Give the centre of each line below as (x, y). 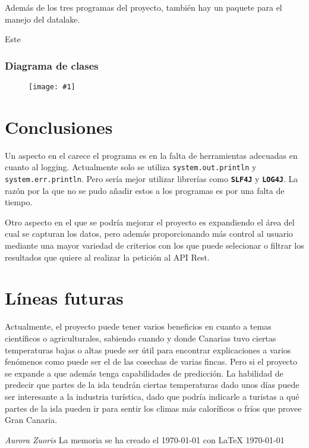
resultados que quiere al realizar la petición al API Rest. (107, 257)
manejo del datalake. (42, 19)
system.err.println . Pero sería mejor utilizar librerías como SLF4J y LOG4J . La (152, 179)
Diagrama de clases (52, 65)
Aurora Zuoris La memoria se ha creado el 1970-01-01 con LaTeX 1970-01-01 (145, 439)
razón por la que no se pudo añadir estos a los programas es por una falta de (145, 190)
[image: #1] (52, 87)
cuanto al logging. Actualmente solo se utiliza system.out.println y (131, 167)
